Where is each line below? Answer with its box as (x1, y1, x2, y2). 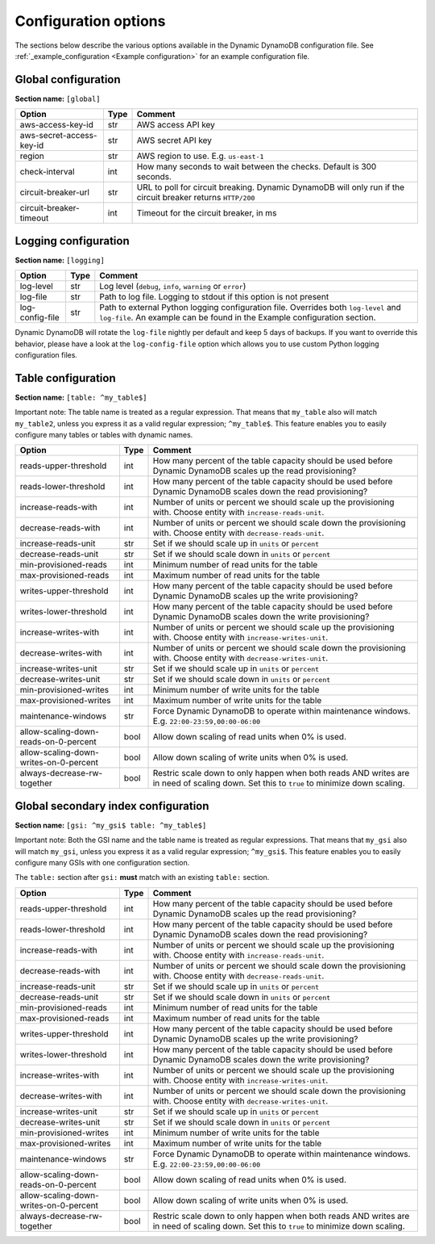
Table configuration (14, 371, 116, 385)
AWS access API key (136, 119, 215, 131)
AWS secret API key (136, 135, 213, 146)
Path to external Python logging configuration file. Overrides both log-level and (99, 302, 402, 313)
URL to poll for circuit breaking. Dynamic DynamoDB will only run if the (136, 182, 404, 193)
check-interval (19, 166, 75, 178)
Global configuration (14, 73, 121, 86)
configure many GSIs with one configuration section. (14, 858, 190, 868)
